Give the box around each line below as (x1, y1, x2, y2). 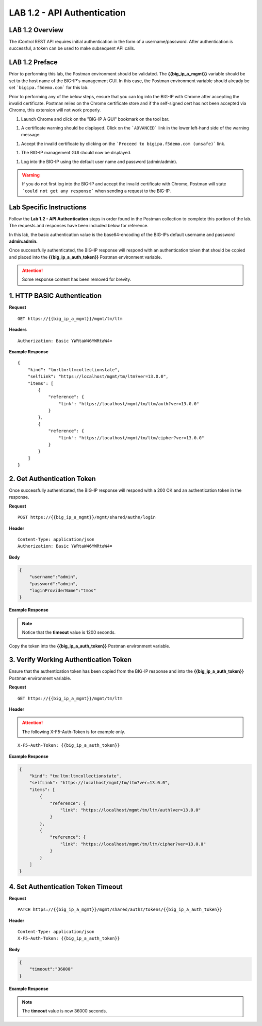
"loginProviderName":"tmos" (29, 588, 97, 593)
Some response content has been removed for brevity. (22, 276, 131, 282)
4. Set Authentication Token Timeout (9, 882, 123, 891)
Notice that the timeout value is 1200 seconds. (22, 630, 116, 635)
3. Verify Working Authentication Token (9, 656, 132, 664)
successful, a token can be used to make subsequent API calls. (9, 45, 135, 51)
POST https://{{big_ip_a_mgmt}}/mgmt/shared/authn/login (17, 515, 156, 520)
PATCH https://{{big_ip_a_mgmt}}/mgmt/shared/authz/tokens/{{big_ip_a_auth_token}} (17, 907, 223, 912)
